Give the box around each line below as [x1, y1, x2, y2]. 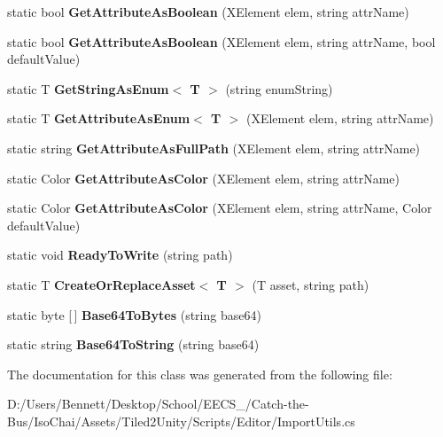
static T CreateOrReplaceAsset [7, 275, 196, 293]
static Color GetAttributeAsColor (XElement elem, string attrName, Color [7, 199, 432, 217]
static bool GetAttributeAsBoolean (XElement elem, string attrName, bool [7, 32, 436, 51]
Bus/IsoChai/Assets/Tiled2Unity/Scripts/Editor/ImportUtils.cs [7, 411, 355, 430]
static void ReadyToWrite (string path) [7, 246, 233, 264]
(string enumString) [225, 79, 333, 98]
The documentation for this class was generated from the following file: [7, 364, 392, 383]
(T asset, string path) [252, 275, 369, 293]
